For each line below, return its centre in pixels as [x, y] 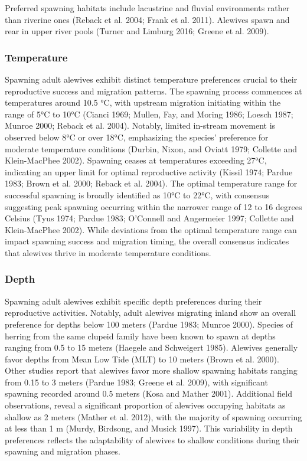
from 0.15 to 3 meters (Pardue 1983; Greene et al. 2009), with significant [136, 382]
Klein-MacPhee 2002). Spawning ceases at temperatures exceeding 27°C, [136, 160]
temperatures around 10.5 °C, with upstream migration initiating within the [143, 102]
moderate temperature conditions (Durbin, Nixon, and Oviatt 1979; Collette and [151, 148]
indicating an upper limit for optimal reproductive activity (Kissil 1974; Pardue [149, 171]
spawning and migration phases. [63, 451]
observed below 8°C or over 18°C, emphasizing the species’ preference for [137, 137]
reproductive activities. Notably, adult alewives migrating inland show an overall [151, 313]
